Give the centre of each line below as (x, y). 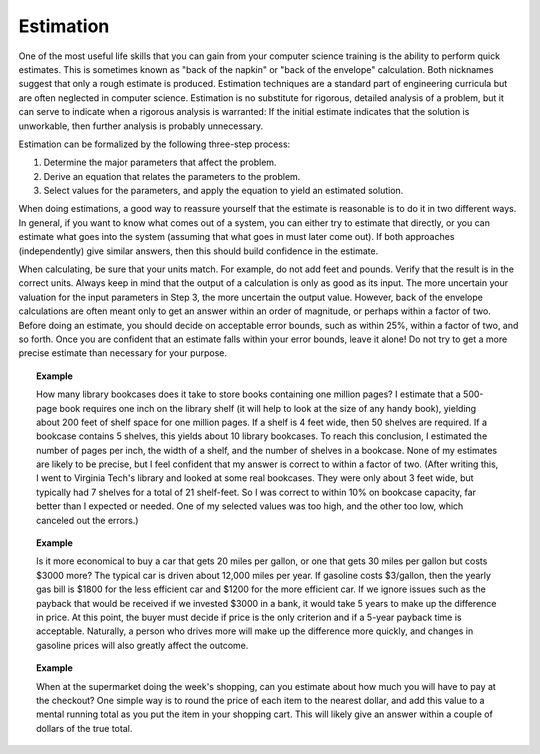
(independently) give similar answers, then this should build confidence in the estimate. (198, 251)
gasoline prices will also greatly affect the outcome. (142, 645)
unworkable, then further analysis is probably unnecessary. (141, 126)
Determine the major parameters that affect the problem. (160, 162)
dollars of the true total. (84, 728)
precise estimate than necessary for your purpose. (123, 353)
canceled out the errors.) (87, 520)
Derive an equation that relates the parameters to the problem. (172, 176)
